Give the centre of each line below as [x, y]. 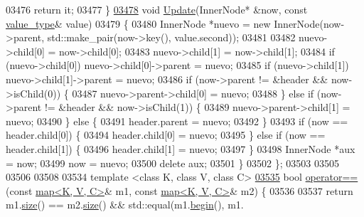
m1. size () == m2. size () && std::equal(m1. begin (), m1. [125, 205]
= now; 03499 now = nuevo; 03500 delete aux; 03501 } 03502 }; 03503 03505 [172, 163]
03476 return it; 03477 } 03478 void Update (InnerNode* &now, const [157, 9]
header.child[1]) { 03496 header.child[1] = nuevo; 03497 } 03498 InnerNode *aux [181, 148]
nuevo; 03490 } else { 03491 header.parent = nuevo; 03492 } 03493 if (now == [177, 121]
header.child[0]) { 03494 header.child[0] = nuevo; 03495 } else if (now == [166, 135]
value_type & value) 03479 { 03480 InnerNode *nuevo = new [138, 23]
